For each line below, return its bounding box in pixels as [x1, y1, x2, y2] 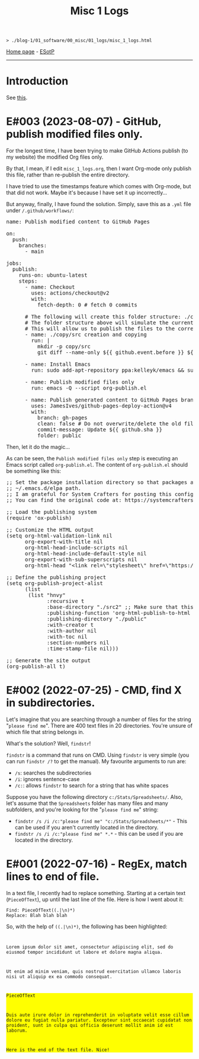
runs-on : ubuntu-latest [18, 272, 88, 279]
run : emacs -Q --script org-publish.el [31, 385, 147, 391]
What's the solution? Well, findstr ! [6, 740, 91, 747]
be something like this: [6, 467, 61, 475]
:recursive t [46, 598, 85, 605]
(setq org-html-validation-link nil [6, 533, 113, 539]
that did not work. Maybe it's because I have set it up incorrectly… [6, 189, 168, 197]
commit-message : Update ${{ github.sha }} [37, 426, 163, 433]
